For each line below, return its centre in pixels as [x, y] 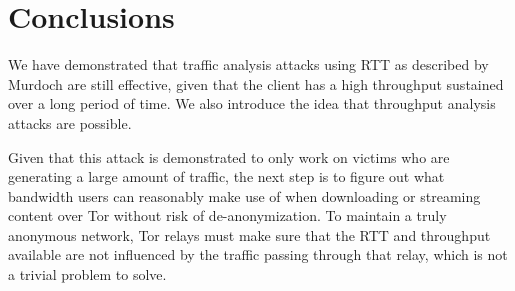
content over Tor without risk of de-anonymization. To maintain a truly [227, 215]
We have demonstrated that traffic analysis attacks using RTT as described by [248, 64]
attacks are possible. [70, 122]
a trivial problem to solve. [87, 274]
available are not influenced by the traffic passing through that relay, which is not [258, 254]
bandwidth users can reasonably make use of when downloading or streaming [244, 195]
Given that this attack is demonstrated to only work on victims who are [229, 156]
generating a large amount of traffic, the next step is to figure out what [226, 176]
